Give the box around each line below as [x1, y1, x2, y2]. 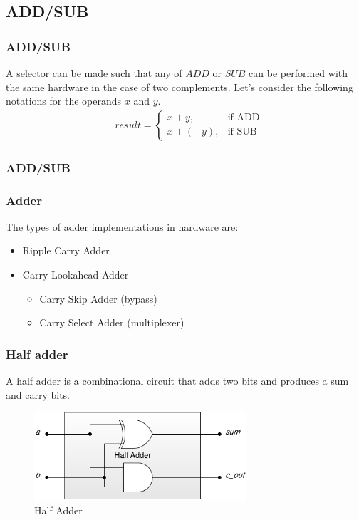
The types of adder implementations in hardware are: [6, 219, 239, 234]
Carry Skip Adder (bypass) [39, 291, 157, 306]
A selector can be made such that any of [6, 66, 182, 80]
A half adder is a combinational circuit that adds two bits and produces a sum [6, 373, 349, 388]
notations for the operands [6, 93, 122, 108]
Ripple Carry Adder [22, 243, 110, 258]
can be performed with [249, 66, 348, 80]
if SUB [227, 127, 257, 137]
